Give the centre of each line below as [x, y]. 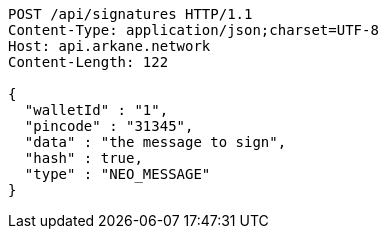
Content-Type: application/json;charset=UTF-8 [193, 30]
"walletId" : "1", [96, 110]
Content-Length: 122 [88, 62]
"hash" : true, [83, 158]
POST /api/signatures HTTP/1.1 [130, 14]
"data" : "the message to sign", [155, 142]
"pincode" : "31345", [109, 126]
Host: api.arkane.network [109, 46]
